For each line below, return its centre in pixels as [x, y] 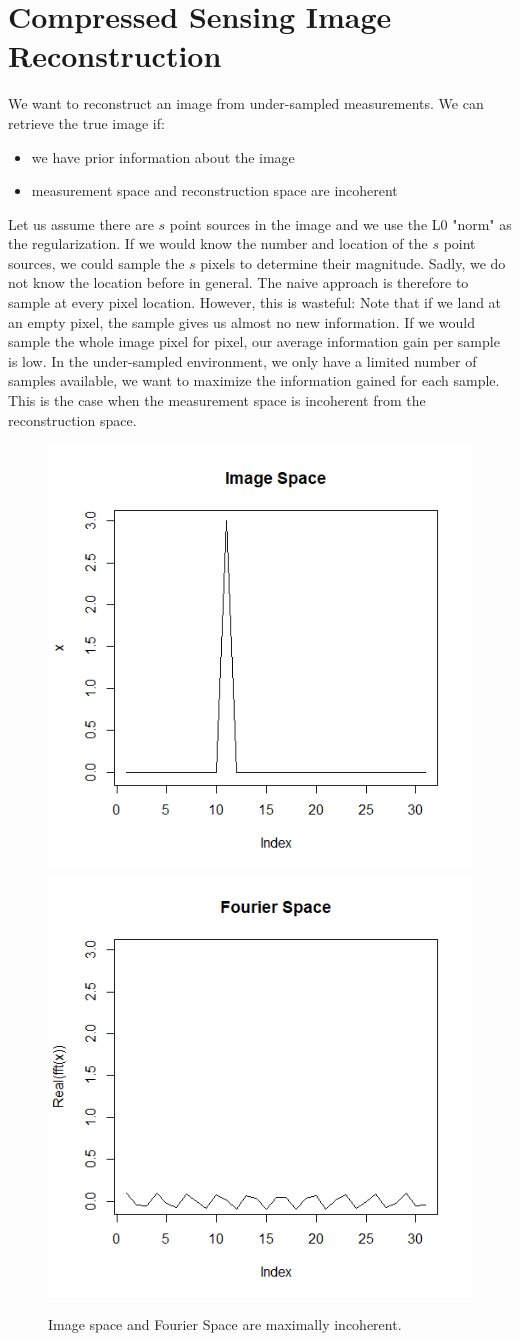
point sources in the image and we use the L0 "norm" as [340, 223]
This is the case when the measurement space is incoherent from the [217, 400]
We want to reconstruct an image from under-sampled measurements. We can [246, 103]
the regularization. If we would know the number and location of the [218, 243]
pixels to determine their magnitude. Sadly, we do [353, 262]
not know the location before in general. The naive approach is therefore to [238, 282]
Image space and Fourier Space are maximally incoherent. [225, 1324]
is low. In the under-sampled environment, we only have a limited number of [242, 360]
